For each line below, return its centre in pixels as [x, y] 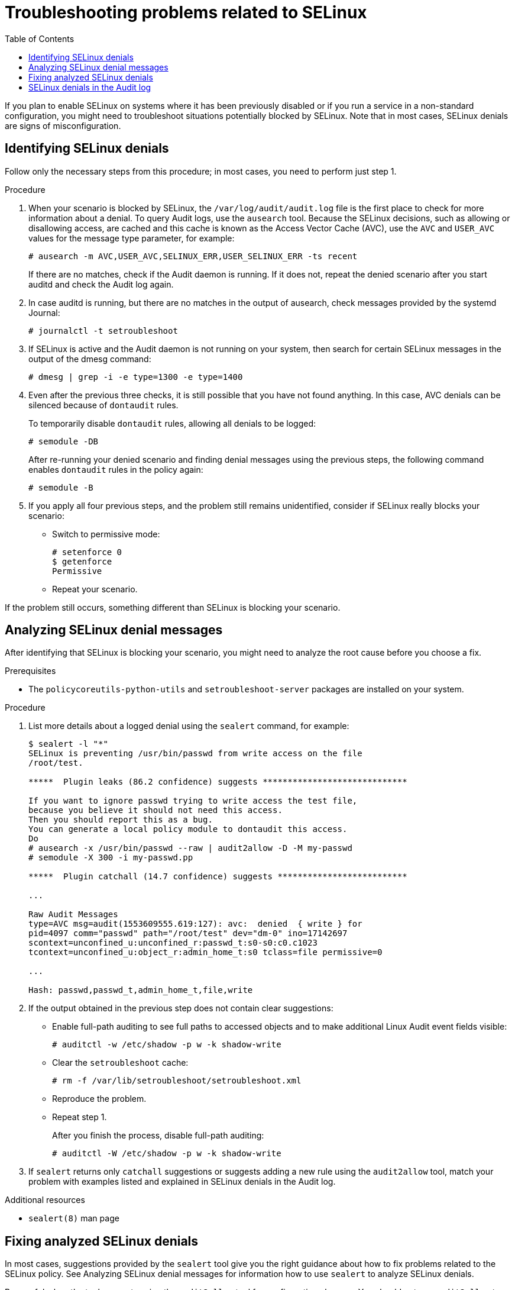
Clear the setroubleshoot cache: [120, 1063]
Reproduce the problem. [99, 1099]
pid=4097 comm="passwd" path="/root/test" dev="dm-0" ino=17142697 [188, 933]
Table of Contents [40, 38]
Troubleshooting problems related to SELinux [186, 12]
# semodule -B [61, 487]
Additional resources [45, 1200]
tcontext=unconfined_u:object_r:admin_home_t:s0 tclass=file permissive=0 [205, 952]
